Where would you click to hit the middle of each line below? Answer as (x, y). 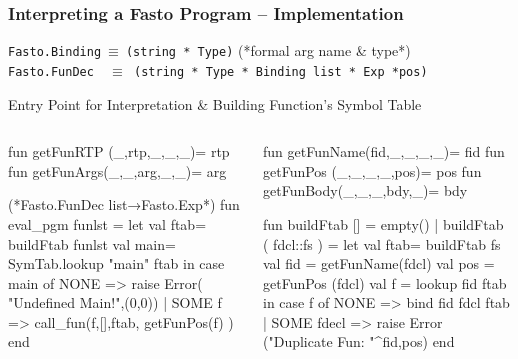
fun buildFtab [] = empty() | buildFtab (383, 223)
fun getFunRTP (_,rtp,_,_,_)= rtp (119, 151)
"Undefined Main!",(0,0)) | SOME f (115, 302)
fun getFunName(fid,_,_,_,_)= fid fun (384, 151)
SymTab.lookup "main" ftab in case (116, 263)
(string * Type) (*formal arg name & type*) (268, 50)
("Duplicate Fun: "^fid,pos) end (359, 341)
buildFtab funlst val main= (92, 243)
